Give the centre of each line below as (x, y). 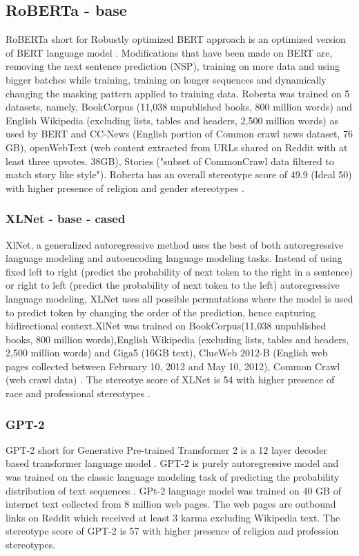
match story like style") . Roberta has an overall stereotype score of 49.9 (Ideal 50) (179, 174)
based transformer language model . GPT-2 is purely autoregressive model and (172, 463)
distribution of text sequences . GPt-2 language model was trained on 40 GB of (173, 490)
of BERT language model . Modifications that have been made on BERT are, (169, 52)
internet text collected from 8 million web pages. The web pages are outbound (171, 504)
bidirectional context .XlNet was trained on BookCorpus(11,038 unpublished (166, 326)
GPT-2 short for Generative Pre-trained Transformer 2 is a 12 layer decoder (166, 449)
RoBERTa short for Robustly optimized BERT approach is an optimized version (176, 39)
